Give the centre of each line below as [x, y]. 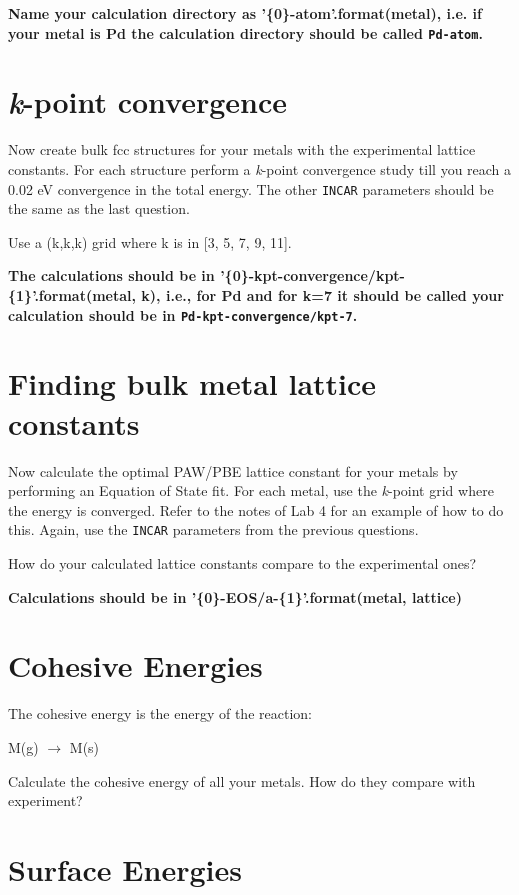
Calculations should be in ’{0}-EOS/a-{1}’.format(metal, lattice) [235, 596]
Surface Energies [125, 868]
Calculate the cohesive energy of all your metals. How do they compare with [242, 780]
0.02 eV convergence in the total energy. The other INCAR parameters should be [251, 188]
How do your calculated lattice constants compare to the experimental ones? [242, 563]
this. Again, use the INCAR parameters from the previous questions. [213, 529]
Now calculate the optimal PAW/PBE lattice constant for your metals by [233, 470]
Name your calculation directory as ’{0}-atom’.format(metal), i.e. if [245, 13]
